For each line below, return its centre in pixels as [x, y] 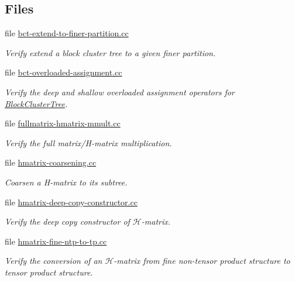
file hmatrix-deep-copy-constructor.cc [71, 202]
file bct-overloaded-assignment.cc [64, 72]
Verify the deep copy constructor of [67, 221]
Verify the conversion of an [54, 261]
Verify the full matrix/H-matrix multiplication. [88, 142]
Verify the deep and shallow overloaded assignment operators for [120, 92]
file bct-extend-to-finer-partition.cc [67, 33]
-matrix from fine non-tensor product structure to [202, 261]
